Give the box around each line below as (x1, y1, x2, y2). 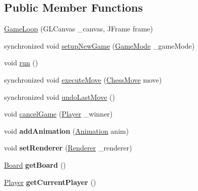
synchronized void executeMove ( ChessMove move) (4, 74, 162, 85)
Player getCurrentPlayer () (4, 176, 96, 187)
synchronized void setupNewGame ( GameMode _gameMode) (4, 40, 195, 51)
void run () (4, 57, 38, 68)
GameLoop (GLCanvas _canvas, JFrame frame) (4, 23, 153, 34)
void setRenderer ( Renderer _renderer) (4, 142, 132, 153)
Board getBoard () (4, 159, 66, 170)
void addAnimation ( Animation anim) (4, 125, 129, 136)
